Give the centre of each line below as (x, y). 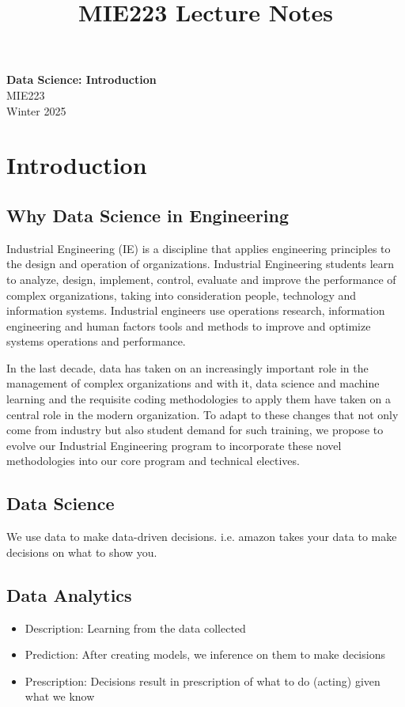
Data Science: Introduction (81, 79)
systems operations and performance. (96, 341)
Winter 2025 (36, 110)
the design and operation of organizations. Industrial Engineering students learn (201, 264)
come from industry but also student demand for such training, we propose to (195, 430)
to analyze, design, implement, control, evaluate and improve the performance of (201, 279)
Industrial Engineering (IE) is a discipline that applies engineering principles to (199, 248)
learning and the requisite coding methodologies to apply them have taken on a (199, 399)
